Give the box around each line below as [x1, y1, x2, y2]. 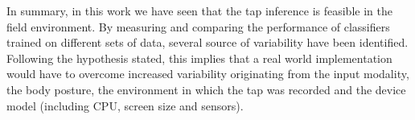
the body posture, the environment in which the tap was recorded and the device [6, 81, 406, 97]
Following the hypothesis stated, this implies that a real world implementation [6, 49, 392, 66]
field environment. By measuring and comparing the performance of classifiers [6, 18, 390, 35]
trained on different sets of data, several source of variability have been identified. [6, 34, 409, 51]
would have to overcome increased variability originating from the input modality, [6, 65, 409, 82]
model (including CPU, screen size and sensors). [6, 97, 244, 114]
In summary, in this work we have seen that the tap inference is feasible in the [6, 2, 392, 19]
